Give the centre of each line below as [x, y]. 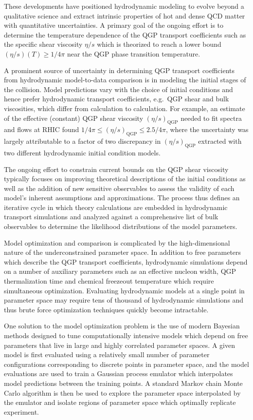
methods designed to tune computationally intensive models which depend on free [126, 335]
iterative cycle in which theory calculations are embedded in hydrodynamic [116, 207]
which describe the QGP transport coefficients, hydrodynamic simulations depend [126, 261]
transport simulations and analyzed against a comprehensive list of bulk [111, 217]
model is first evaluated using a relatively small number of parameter [107, 354]
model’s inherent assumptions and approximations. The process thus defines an [122, 198]
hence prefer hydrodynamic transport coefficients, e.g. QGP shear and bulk [117, 99]
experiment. [21, 411]
